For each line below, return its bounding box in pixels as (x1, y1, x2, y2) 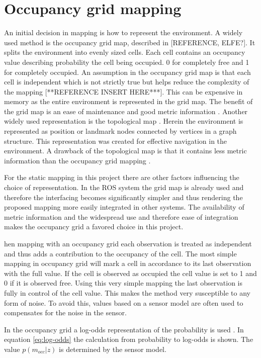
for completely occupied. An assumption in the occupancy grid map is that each (4, 66, 251, 77)
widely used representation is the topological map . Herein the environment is (4, 116, 243, 126)
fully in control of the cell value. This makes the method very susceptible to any (4, 287, 250, 298)
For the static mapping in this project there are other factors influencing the (4, 172, 239, 183)
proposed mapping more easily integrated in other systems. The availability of (4, 202, 244, 212)
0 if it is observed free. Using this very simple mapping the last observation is (4, 278, 243, 288)
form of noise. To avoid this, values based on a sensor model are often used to (4, 297, 243, 308)
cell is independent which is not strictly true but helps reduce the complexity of (4, 76, 249, 87)
